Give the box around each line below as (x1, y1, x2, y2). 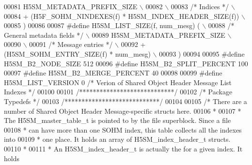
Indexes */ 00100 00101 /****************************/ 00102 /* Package (4, 87, 233, 97)
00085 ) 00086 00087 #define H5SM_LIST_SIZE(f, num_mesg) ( (4, 20, 200, 30)
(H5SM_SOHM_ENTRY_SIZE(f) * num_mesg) (4, 48, 151, 59)
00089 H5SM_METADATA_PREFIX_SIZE (92, 30, 225, 40)
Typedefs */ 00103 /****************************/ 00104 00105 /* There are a (4, 96, 247, 106)
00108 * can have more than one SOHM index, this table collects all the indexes (4, 124, 242, 135)
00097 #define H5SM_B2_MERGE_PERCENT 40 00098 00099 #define (4, 68, 222, 78)
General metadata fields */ (4, 30, 84, 40)
